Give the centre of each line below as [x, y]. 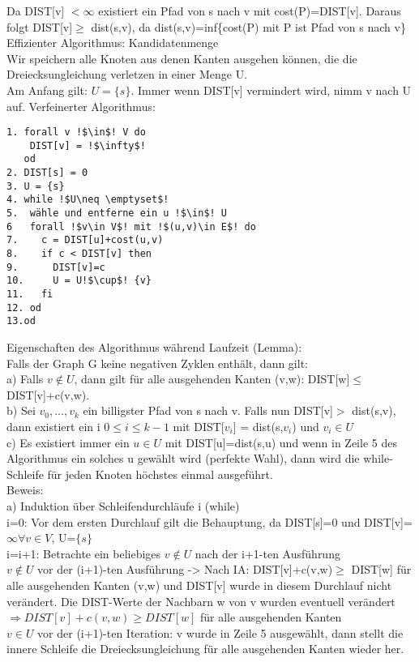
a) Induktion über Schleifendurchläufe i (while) [123, 505]
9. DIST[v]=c [56, 267]
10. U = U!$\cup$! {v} [79, 281]
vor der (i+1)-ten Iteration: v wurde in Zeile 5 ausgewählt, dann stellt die [220, 632]
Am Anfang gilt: [47, 90]
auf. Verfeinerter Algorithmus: [81, 106]
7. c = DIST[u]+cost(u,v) [85, 240]
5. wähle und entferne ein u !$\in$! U [117, 214]
